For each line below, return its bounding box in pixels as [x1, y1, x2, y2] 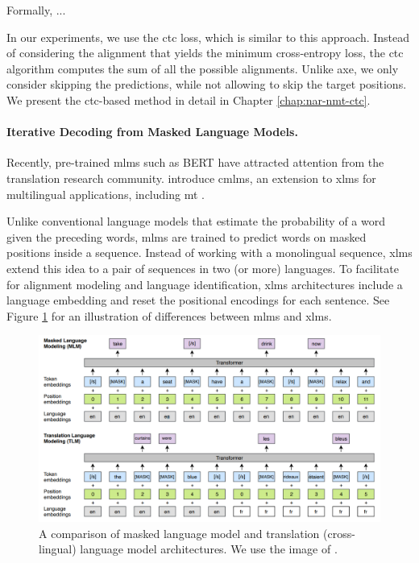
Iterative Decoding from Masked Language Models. [6, 123, 298, 140]
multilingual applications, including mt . [6, 185, 205, 202]
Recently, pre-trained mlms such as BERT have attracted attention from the [6, 154, 384, 171]
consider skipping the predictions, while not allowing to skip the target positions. [6, 76, 407, 93]
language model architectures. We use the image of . [80, 540, 338, 557]
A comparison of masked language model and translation [39, 524, 320, 541]
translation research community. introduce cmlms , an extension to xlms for [6, 169, 376, 186]
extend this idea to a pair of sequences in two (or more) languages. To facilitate [6, 259, 399, 276]
